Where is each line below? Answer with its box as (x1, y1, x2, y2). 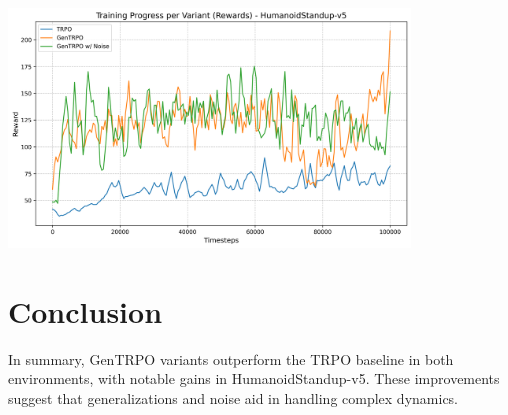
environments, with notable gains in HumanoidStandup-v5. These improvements (8, 368, 500, 389)
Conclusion (8, 290, 163, 331)
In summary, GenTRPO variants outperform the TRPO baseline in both (8, 348, 454, 369)
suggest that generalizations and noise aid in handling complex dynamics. (8, 387, 459, 408)
